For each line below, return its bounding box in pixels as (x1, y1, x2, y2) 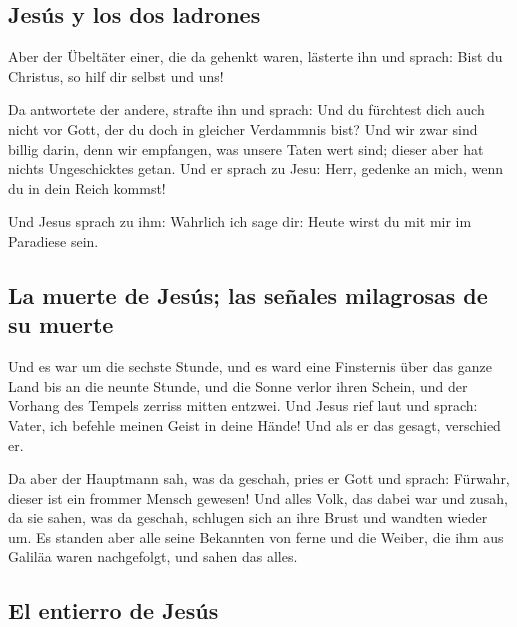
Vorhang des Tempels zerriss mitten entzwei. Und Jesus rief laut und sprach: (8, 395, 478, 416)
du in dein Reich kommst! (8, 177, 166, 198)
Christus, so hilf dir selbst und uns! (8, 65, 224, 86)
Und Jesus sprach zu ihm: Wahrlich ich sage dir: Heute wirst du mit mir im (8, 211, 472, 232)
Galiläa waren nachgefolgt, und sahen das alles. (8, 546, 298, 567)
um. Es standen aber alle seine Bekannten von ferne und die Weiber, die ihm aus (8, 526, 504, 547)
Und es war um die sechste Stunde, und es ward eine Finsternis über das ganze (8, 356, 492, 377)
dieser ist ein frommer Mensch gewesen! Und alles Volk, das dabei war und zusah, (8, 487, 508, 508)
